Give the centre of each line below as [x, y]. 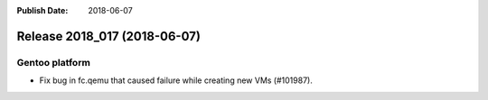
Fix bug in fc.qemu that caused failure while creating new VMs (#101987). [176, 80]
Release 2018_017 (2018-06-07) [108, 36]
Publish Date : [42, 10]
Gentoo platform [53, 62]
